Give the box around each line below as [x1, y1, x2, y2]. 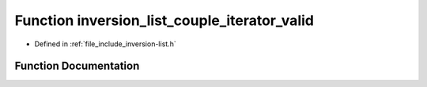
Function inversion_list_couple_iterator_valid [14, 12, 314, 29]
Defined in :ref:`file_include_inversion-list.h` [34, 39, 177, 49]
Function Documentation [14, 60, 140, 73]
